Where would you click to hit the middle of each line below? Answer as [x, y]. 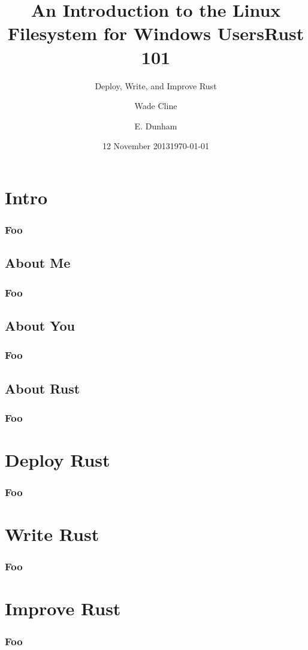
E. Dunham [156, 126]
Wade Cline [156, 106]
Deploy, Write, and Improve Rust [156, 85]
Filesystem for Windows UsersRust [156, 33]
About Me [38, 263]
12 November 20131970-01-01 [156, 146]
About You [40, 325]
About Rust [43, 388]
